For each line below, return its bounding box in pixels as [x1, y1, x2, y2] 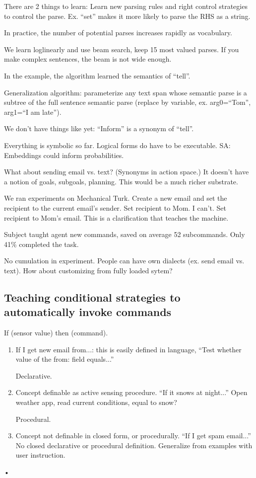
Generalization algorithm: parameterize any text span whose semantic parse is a [4, 87, 247, 97]
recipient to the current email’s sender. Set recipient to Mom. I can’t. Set [4, 202, 226, 213]
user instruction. [15, 450, 65, 460]
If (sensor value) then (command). [4, 327, 108, 338]
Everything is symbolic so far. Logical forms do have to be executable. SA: [4, 140, 231, 150]
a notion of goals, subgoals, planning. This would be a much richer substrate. [4, 176, 238, 186]
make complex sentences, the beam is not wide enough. [4, 54, 172, 64]
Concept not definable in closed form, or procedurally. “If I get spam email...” [15, 430, 251, 441]
